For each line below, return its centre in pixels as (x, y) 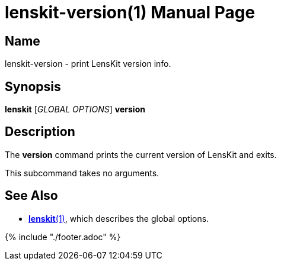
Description (40, 132)
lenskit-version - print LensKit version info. (88, 64)
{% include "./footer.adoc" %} (63, 237)
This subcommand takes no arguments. (82, 173)
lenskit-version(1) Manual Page (130, 12)
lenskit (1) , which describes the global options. (119, 218)
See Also (31, 196)
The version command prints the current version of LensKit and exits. (141, 154)
